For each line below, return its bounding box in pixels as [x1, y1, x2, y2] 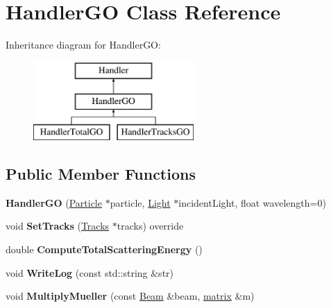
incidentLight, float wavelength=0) [178, 195, 326, 209]
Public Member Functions [6, 163, 196, 185]
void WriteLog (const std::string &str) [6, 265, 174, 280]
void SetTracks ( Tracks [6, 219, 110, 233]
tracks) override [117, 219, 184, 233]
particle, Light [110, 195, 171, 209]
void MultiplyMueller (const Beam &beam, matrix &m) [6, 289, 255, 303]
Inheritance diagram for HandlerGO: [6, 37, 161, 52]
